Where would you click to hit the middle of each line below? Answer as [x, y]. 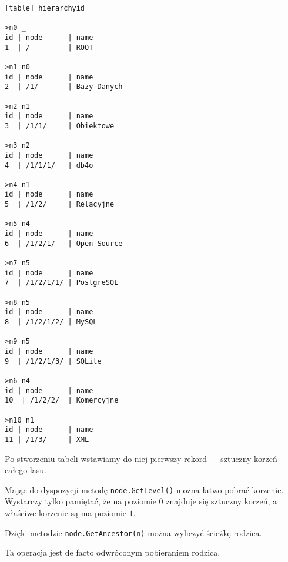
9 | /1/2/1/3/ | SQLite [53, 361]
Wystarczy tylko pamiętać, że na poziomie [81, 501]
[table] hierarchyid [45, 8]
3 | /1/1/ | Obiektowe [60, 126]
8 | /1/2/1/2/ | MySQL [51, 322]
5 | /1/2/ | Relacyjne [60, 204]
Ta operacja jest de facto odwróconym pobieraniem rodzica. [113, 552]
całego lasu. [26, 470]
